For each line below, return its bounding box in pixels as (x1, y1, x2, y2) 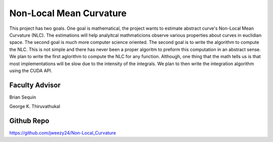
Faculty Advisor (9, 81, 61, 89)
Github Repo (9, 117, 50, 125)
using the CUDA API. (9, 67, 53, 73)
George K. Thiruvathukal (9, 104, 61, 110)
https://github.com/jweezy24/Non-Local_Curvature (9, 130, 116, 136)
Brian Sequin (9, 94, 36, 100)
